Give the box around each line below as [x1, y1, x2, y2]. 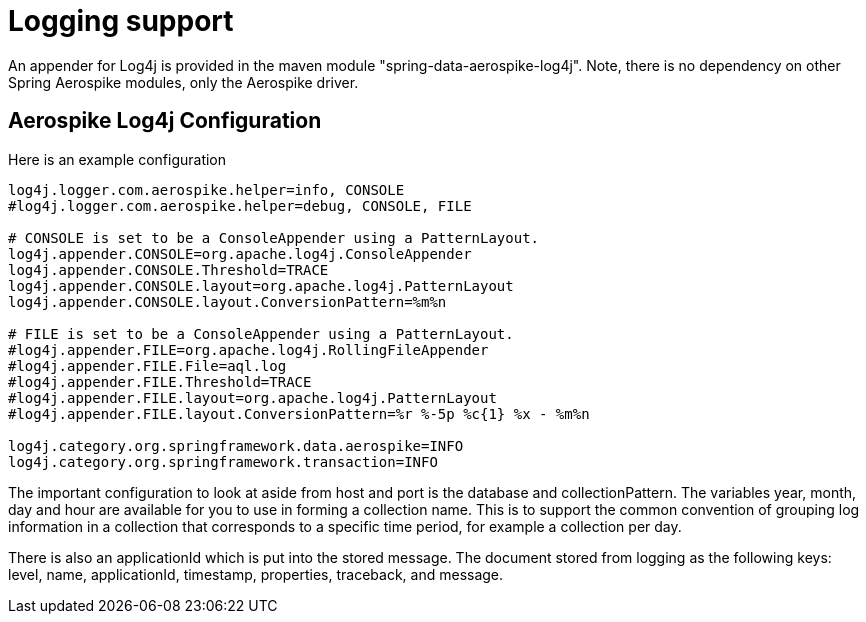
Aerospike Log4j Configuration [8, 108, 322, 134]
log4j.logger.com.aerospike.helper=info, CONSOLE [8, 181, 405, 198]
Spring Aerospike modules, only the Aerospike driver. [8, 73, 359, 91]
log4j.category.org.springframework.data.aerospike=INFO [8, 437, 464, 454]
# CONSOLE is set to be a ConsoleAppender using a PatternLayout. [8, 229, 540, 246]
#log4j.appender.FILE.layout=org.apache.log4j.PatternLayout [8, 389, 497, 406]
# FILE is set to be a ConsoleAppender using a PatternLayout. [8, 325, 514, 342]
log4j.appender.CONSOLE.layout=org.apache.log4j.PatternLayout [8, 277, 514, 294]
